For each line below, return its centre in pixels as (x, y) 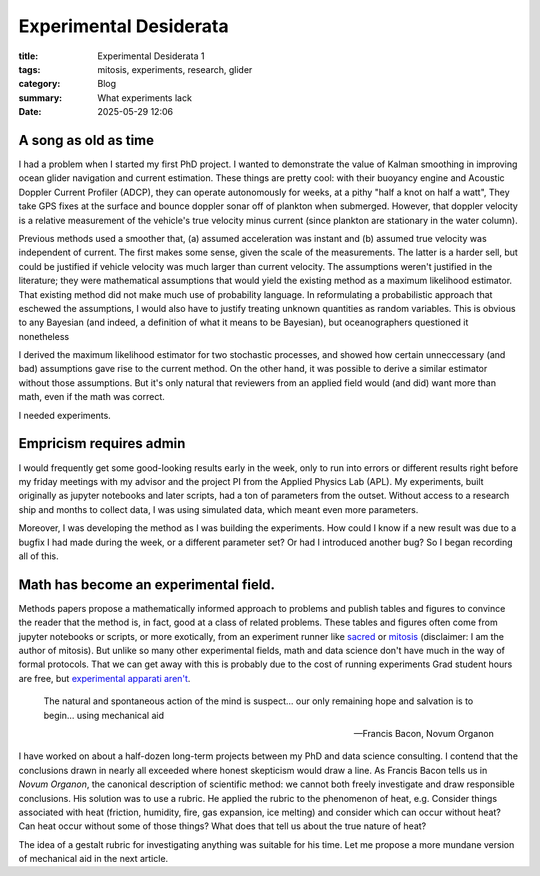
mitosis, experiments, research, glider (175, 69)
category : (39, 84)
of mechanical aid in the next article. (93, 859)
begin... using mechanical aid (104, 715)
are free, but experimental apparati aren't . (104, 678)
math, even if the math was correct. (91, 397)
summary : (40, 97)
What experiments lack (144, 97)
